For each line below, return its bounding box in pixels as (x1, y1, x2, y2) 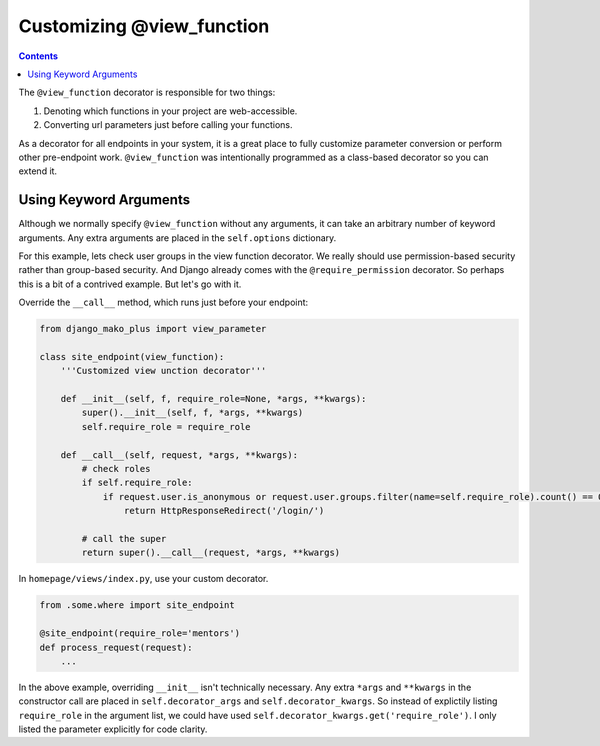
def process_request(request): (39, 641, 194, 653)
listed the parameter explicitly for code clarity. (18, 723, 208, 735)
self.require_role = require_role (81, 421, 251, 432)
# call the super (81, 533, 167, 544)
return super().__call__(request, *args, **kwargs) (81, 547, 341, 559)
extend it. (18, 165, 58, 177)
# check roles (81, 463, 151, 475)
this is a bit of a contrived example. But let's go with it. (18, 278, 242, 290)
